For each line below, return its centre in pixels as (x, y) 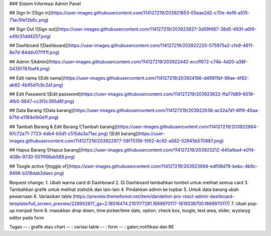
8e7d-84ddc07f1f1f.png (33, 52)
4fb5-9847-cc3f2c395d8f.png (41, 101)
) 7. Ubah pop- (243, 203)
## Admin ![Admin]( (30, 62)
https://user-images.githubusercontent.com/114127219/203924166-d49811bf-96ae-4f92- (157, 78)
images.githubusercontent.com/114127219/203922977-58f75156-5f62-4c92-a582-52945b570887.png (116, 141)
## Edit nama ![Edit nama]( (37, 78)
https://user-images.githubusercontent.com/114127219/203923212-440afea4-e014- (169, 150)
